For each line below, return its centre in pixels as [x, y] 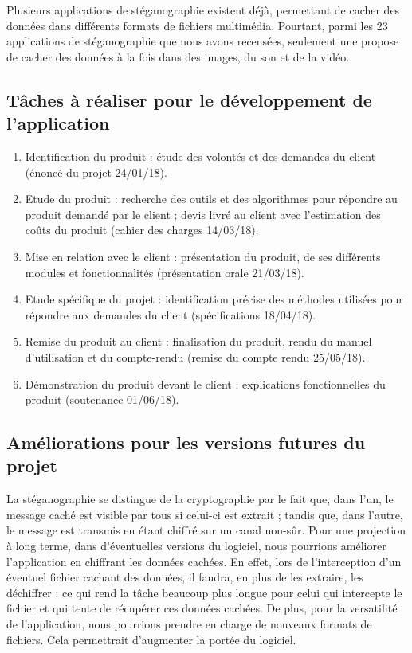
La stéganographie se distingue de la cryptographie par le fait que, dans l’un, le [200, 499]
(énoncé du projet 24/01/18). [96, 172]
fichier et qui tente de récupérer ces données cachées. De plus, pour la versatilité [202, 608]
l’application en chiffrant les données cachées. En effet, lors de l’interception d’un [204, 561]
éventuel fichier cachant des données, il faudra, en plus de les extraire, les [185, 577]
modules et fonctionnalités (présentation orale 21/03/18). [165, 272]
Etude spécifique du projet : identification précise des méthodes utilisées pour [214, 299]
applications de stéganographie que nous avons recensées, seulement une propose [203, 41]
